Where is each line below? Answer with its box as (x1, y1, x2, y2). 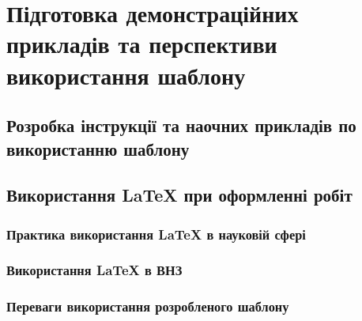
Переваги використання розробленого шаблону (6, 296, 289, 316)
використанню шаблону (6, 136, 190, 160)
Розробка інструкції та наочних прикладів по (6, 113, 356, 138)
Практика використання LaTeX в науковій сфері (6, 224, 306, 244)
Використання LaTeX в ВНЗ (6, 260, 183, 280)
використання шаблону (6, 59, 246, 91)
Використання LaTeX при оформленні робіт (6, 183, 353, 207)
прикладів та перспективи (6, 28, 277, 60)
